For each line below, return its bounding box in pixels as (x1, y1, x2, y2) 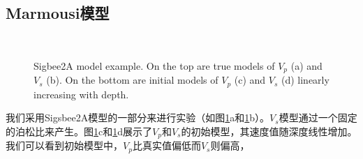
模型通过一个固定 (279, 110, 357, 125)
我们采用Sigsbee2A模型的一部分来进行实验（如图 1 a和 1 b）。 (6, 110, 270, 125)
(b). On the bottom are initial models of (46, 73, 218, 87)
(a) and (290, 58, 323, 73)
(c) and (234, 73, 266, 87)
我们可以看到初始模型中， (6, 138, 123, 153)
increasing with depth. (34, 86, 129, 101)
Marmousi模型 (6, 2, 110, 24)
